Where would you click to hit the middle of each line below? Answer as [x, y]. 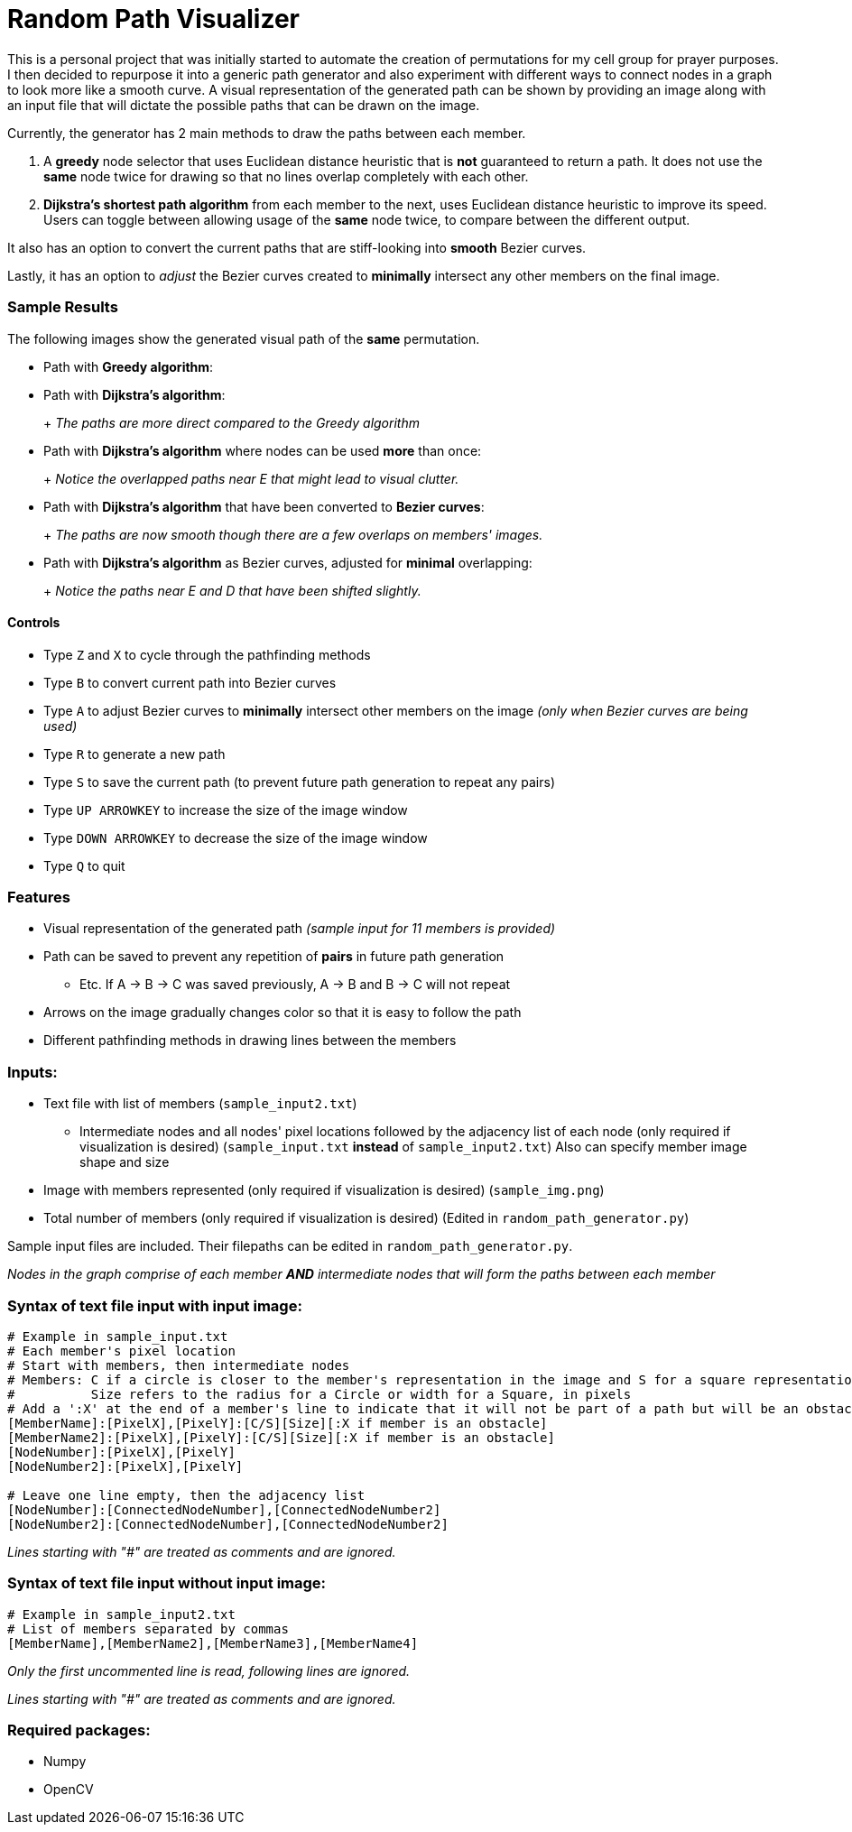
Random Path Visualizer [153, 19]
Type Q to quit [84, 865]
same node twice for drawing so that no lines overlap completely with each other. [286, 176]
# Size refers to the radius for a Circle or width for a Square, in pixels [319, 1394]
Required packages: [79, 1730]
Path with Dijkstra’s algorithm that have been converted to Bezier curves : [264, 506]
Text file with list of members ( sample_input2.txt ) [200, 1104]
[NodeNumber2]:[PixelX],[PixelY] [125, 1466]
